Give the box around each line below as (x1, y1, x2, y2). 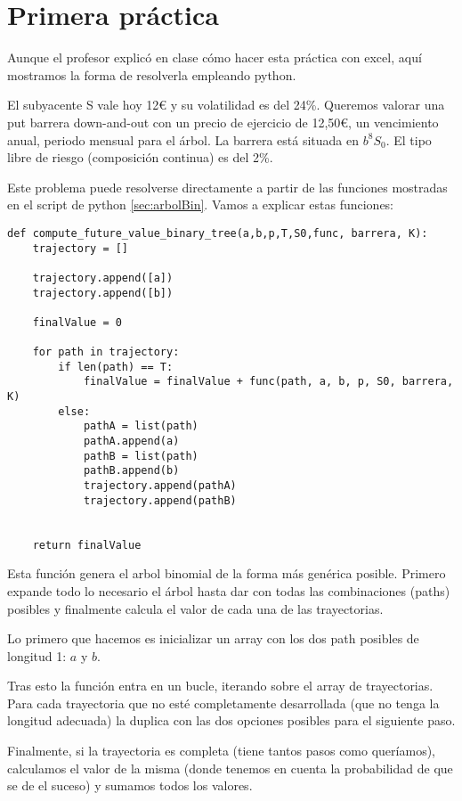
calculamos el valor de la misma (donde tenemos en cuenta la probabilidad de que (7, 758, 453, 777)
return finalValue (32, 538, 142, 552)
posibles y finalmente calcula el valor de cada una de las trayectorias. (7, 599, 384, 617)
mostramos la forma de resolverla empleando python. (7, 65, 296, 84)
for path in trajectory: (32, 346, 180, 359)
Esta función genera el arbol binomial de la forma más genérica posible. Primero (7, 564, 446, 583)
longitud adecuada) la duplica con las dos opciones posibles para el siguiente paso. (7, 711, 456, 730)
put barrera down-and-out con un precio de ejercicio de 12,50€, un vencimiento (7, 112, 439, 131)
